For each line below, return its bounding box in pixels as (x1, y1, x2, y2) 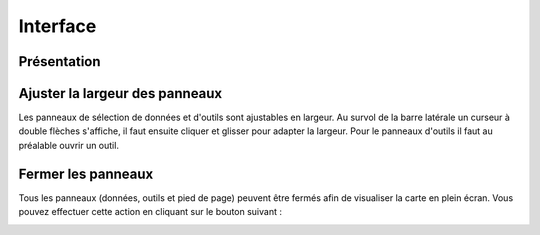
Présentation (18, 53, 101, 70)
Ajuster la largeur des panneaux (18, 85, 223, 102)
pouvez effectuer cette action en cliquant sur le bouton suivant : (18, 206, 282, 218)
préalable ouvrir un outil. (18, 139, 120, 151)
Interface (18, 15, 97, 37)
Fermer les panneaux (18, 165, 154, 182)
